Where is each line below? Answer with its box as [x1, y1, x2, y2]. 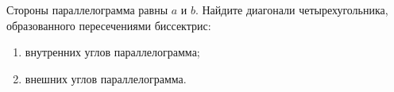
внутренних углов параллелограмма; [25, 44, 200, 60]
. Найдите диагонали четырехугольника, [195, 2, 388, 17]
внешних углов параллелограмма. [25, 70, 187, 86]
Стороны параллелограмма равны [6, 2, 168, 17]
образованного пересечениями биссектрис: [6, 17, 211, 33]
